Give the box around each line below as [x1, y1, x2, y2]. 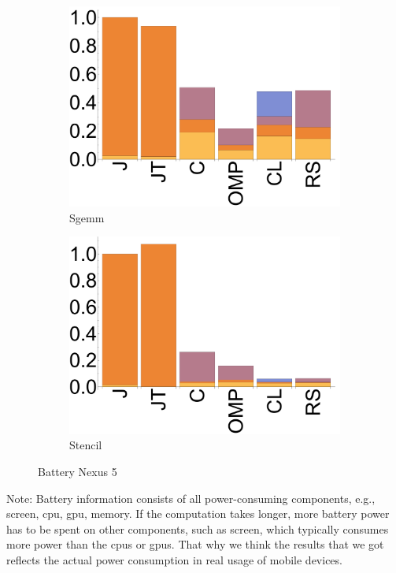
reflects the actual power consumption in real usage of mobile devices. [6, 551, 342, 567]
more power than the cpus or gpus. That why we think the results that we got [6, 536, 384, 553]
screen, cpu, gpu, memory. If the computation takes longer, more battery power [6, 505, 390, 522]
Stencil [69, 437, 102, 453]
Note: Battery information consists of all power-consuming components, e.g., [6, 489, 376, 506]
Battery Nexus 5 [38, 463, 117, 479]
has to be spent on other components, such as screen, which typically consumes [6, 520, 389, 537]
